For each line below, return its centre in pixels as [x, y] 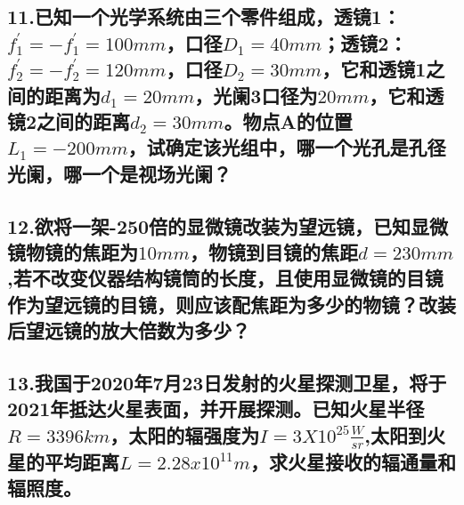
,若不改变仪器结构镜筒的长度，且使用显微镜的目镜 [225, 278]
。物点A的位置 [288, 120]
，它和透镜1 [374, 69]
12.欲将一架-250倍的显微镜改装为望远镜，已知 [209, 225]
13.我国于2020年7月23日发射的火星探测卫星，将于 [227, 382]
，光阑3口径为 [256, 95]
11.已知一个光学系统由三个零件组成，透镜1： [204, 16]
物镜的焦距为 [81, 251]
